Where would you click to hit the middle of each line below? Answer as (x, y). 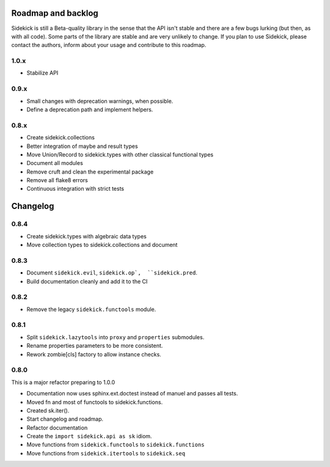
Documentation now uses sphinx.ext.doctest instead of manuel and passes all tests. (132, 394)
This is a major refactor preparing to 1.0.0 (63, 382)
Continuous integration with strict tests (75, 189)
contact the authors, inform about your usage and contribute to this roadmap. (109, 45)
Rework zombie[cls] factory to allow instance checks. (94, 354)
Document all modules (55, 163)
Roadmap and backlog (55, 13)
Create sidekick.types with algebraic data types (86, 236)
